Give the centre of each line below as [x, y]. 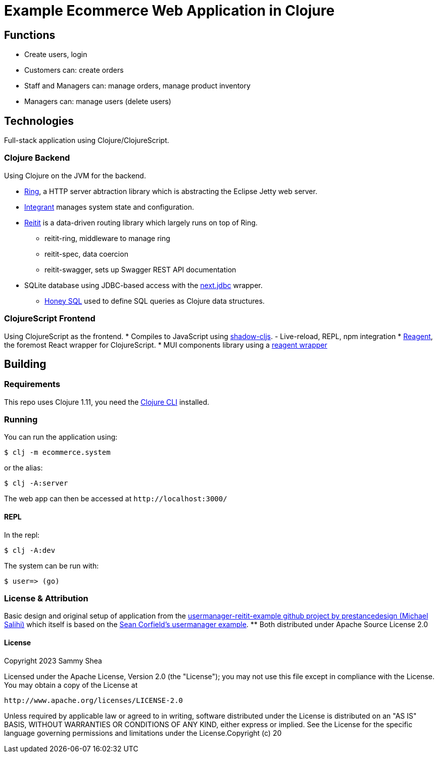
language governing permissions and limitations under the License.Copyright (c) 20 [143, 733]
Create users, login [56, 55]
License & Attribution [46, 599]
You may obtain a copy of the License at [71, 685]
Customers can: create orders [74, 70]
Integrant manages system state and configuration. [109, 207]
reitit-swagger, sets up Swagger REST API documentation [140, 269]
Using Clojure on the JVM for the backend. [75, 175]
